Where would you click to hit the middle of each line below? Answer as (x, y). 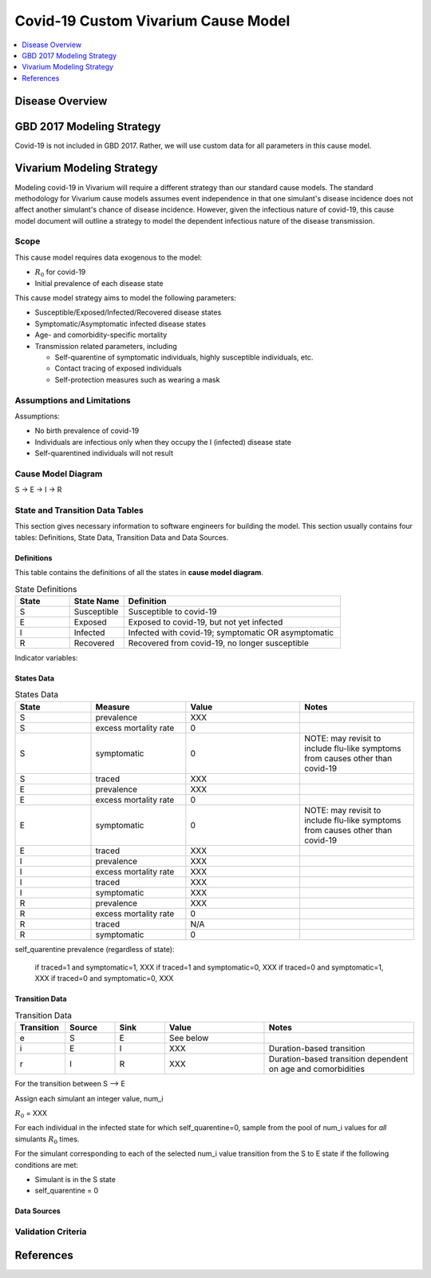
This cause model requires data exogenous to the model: (109, 257)
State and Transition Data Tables (79, 510)
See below (189, 1038)
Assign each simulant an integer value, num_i (89, 1098)
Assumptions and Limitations (73, 400)
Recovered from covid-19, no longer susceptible (218, 643)
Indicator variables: (46, 657)
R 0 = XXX (31, 1114)
